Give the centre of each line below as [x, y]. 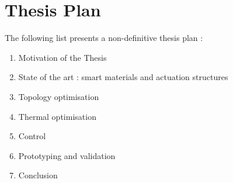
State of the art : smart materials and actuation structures [123, 77]
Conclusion [38, 175]
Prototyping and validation [67, 155]
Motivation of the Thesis [62, 57]
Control [32, 136]
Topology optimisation [59, 96]
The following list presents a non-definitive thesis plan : [104, 38]
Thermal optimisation [57, 116]
